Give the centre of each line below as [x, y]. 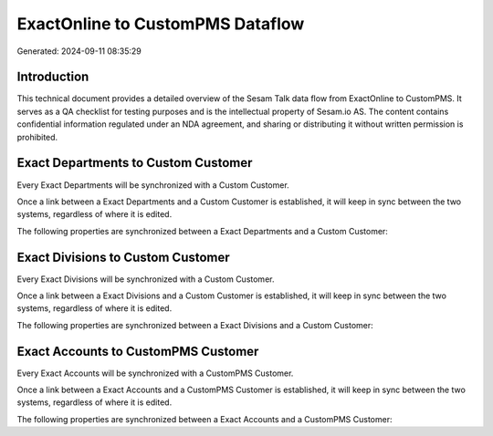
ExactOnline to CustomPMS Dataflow [161, 24]
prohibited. [37, 137]
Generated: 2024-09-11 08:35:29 [79, 51]
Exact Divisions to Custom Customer [123, 257]
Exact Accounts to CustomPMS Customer [138, 351]
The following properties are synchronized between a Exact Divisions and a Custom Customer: [195, 325]
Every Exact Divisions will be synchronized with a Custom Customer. [146, 279]
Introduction [53, 77]
